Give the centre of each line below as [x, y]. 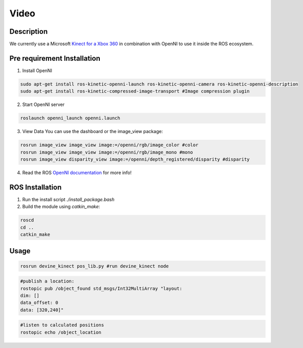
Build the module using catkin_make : [61, 207]
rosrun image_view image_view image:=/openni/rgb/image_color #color [109, 145]
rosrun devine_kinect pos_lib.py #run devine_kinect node [94, 266]
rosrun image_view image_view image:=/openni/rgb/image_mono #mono [107, 152]
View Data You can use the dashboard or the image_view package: [93, 132]
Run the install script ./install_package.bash [68, 199]
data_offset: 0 [39, 303]
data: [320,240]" [42, 310]
